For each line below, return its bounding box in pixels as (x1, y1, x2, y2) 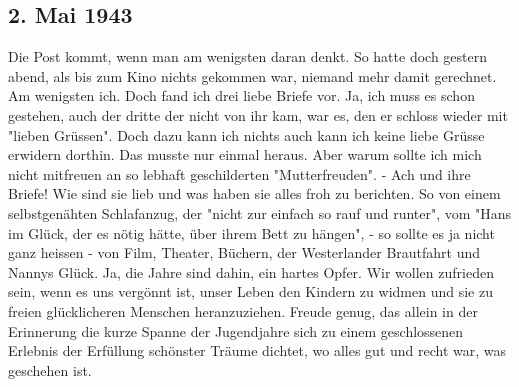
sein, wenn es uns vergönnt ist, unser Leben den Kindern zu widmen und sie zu (8, 281, 493, 302)
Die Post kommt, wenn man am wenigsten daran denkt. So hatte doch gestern (8, 46, 487, 67)
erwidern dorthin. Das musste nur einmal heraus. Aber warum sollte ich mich (8, 144, 482, 165)
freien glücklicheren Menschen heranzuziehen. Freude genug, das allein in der (8, 300, 478, 321)
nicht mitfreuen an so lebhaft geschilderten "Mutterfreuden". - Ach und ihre (8, 163, 471, 184)
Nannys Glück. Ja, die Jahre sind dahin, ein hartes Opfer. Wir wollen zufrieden (8, 261, 494, 282)
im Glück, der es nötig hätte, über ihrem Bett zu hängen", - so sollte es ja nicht (8, 222, 495, 243)
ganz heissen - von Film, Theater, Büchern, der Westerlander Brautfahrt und (8, 242, 481, 263)
